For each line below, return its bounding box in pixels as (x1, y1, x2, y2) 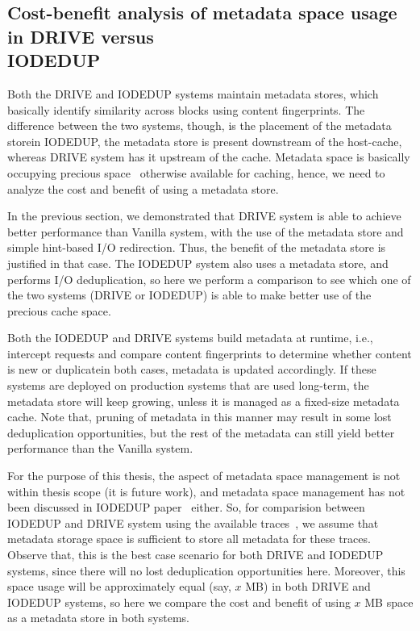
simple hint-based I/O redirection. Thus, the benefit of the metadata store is (7, 239, 386, 256)
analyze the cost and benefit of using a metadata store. (7, 180, 279, 197)
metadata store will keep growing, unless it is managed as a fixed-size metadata (7, 392, 400, 409)
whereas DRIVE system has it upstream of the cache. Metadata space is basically (7, 148, 410, 165)
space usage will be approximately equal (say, (7, 578, 231, 595)
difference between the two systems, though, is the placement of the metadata (7, 117, 392, 134)
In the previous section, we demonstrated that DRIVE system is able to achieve (7, 207, 401, 224)
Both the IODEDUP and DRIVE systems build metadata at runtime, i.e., (7, 329, 373, 346)
